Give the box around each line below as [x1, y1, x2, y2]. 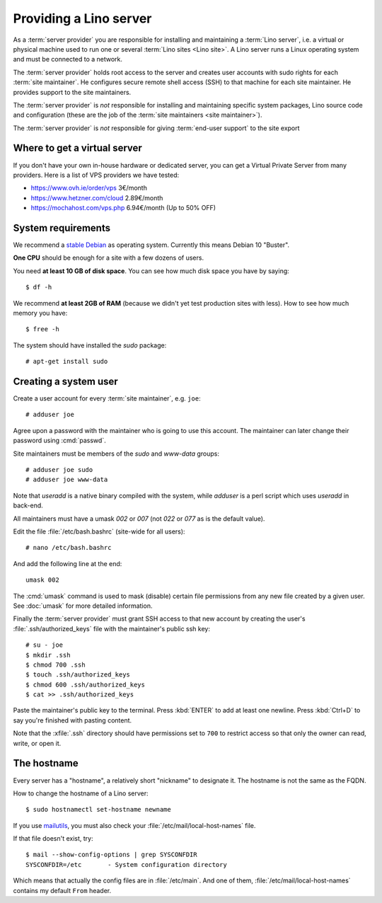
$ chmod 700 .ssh [25, 660, 86, 669]
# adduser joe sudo [25, 466, 93, 474]
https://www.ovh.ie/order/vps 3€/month [30, 184, 148, 192]
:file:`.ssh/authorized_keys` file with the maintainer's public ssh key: [13, 624, 210, 633]
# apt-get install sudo [25, 357, 108, 366]
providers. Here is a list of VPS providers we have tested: [13, 171, 180, 179]
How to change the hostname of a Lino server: [13, 789, 149, 798]
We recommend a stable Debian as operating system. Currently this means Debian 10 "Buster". [13, 241, 290, 249]
